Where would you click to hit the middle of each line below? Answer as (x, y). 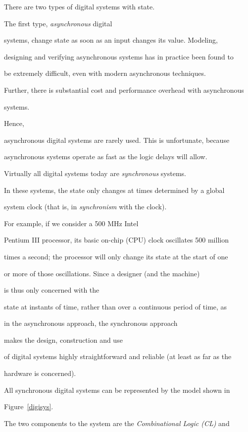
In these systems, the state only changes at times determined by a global (114, 190)
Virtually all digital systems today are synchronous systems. (95, 173)
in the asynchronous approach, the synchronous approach (91, 323)
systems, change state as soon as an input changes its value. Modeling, (111, 40)
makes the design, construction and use (63, 339)
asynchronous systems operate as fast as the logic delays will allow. (106, 156)
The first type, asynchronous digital (58, 23)
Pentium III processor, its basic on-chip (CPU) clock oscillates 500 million (116, 240)
